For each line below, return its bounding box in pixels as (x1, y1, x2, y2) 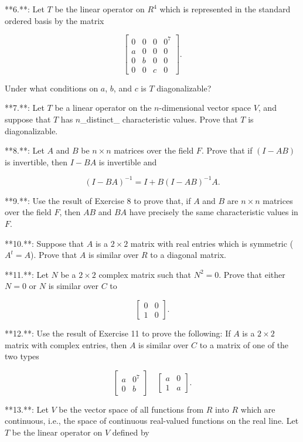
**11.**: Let (5, 268, 49, 280)
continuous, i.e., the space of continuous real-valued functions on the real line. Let (5, 414, 299, 427)
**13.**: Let (5, 403, 49, 415)
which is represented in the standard (159, 3, 291, 15)
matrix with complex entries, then (5, 338, 127, 351)
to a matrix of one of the (199, 338, 289, 351)
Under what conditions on (5, 81, 98, 94)
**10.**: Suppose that (5, 237, 84, 249)
